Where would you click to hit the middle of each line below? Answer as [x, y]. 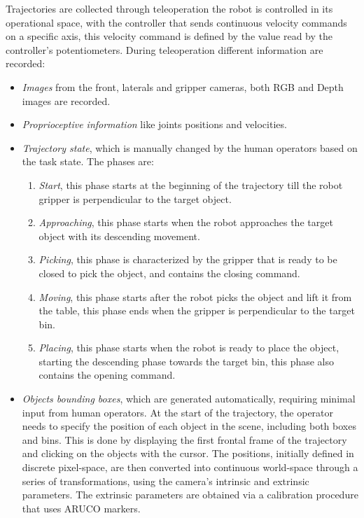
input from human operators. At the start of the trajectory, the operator [178, 412]
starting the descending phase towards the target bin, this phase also [187, 361]
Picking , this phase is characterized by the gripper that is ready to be [188, 259]
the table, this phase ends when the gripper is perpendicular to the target [197, 310]
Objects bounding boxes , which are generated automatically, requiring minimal [189, 399]
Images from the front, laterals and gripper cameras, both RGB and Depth [183, 86]
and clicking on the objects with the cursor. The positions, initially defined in [188, 453]
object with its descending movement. [119, 236]
